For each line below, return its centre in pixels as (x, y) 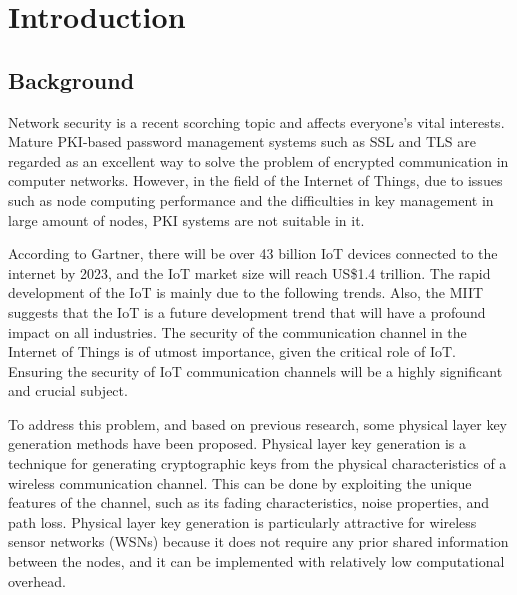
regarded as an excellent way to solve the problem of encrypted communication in (258, 160)
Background (71, 79)
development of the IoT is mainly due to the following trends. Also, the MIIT (246, 292)
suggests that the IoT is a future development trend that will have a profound (247, 311)
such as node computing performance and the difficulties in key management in (251, 199)
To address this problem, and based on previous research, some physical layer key (257, 423)
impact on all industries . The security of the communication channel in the (237, 331)
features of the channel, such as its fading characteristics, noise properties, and (249, 502)
